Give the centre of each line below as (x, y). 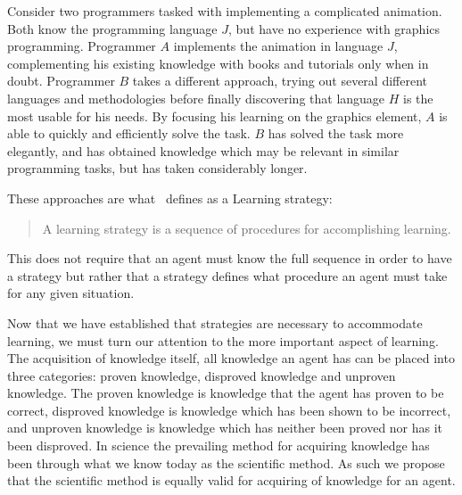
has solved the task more (336, 133)
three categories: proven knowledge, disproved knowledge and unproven (202, 375)
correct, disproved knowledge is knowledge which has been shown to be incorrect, (229, 410)
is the (418, 98)
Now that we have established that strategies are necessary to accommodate (215, 322)
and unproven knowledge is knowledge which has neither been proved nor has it (225, 428)
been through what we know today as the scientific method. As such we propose (226, 462)
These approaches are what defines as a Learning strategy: (170, 198)
